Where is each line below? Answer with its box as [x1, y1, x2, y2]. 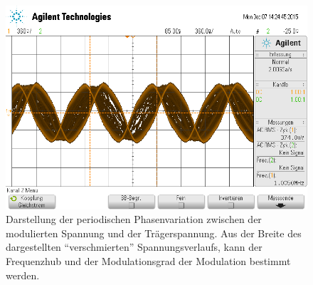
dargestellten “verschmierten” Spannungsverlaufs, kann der [6, 239, 262, 254]
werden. [6, 267, 40, 282]
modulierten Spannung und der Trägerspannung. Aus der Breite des [6, 225, 302, 240]
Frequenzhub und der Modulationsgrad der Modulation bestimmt [6, 254, 291, 269]
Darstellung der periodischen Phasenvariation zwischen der [6, 212, 262, 227]
